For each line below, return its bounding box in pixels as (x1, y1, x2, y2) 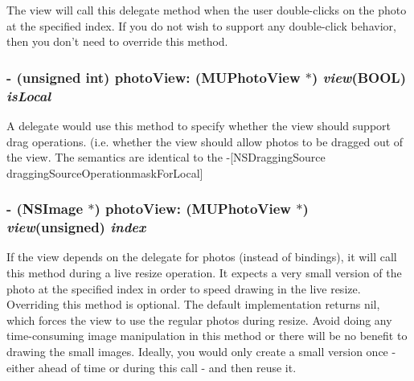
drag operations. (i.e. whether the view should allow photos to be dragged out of (6, 133, 404, 150)
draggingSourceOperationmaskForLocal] (6, 164, 203, 181)
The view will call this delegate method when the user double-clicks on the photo (6, 2, 407, 18)
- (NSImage (6, 199, 83, 219)
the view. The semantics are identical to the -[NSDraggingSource (6, 149, 326, 166)
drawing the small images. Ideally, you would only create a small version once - (6, 343, 396, 359)
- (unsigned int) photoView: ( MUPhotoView (6, 67, 301, 87)
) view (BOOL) (312, 67, 407, 87)
